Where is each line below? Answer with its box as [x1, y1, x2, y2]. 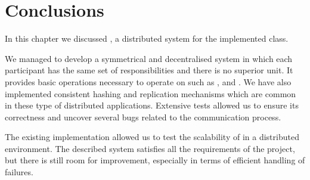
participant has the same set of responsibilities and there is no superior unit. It [5, 64, 293, 76]
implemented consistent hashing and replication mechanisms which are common [5, 87, 296, 100]
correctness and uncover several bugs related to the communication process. [5, 110, 281, 123]
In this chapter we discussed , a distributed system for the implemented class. [5, 32, 289, 45]
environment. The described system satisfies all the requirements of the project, [5, 142, 295, 154]
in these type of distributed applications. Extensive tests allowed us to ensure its [5, 99, 299, 111]
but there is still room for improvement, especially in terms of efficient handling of [5, 154, 305, 166]
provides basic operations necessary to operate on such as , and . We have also [5, 75, 292, 88]
